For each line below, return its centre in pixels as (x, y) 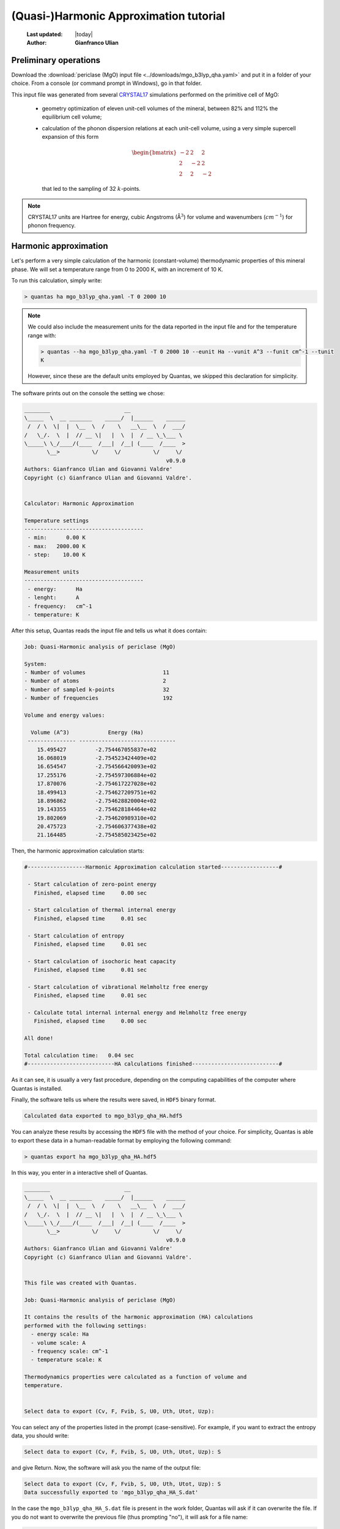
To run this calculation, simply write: (57, 281)
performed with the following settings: (85, 1325)
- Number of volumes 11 (97, 672)
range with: (42, 335)
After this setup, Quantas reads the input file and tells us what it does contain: (109, 631)
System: (35, 664)
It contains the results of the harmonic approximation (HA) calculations (139, 1317)
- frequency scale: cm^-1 (69, 1351)
